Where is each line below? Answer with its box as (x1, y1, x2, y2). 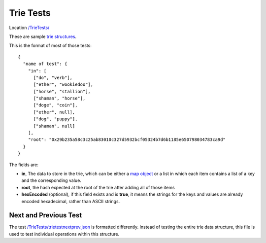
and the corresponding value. (21, 177, 81, 183)
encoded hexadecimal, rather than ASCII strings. (21, 198, 120, 204)
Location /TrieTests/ (9, 25, 50, 31)
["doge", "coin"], (33, 103, 78, 108)
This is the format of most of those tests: (9, 42, 92, 49)
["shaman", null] (33, 123, 75, 129)
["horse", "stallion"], (33, 89, 91, 94)
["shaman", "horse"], (33, 96, 86, 101)
